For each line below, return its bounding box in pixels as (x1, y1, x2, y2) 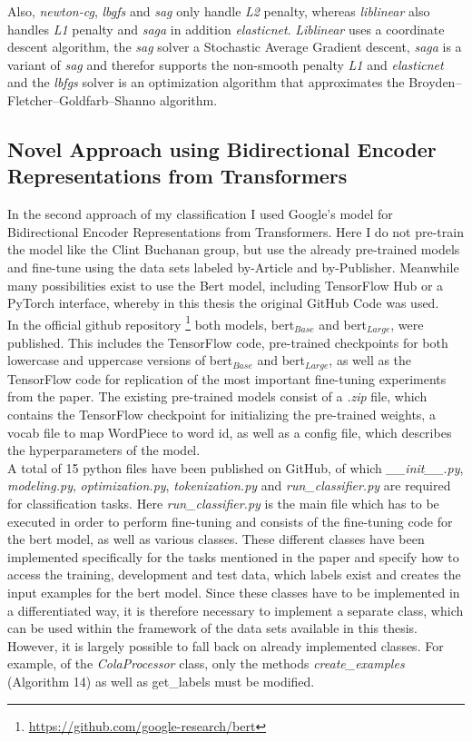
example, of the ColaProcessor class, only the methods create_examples (7, 654, 405, 673)
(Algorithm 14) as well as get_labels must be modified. (7, 671, 315, 690)
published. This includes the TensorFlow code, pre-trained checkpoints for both (7, 332, 448, 351)
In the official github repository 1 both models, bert (7, 312, 295, 333)
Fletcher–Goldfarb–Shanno (7, 90, 156, 109)
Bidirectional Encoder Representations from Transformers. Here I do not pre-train (7, 222, 464, 241)
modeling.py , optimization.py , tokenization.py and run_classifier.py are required (7, 476, 451, 495)
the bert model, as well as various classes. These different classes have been (7, 529, 425, 549)
